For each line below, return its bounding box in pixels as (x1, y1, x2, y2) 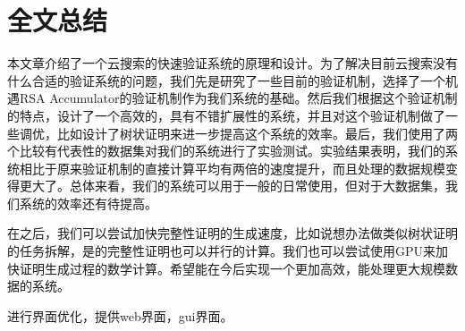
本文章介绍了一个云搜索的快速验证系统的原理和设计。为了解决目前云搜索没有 (7, 54, 458, 72)
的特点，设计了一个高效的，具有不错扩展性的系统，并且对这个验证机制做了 (7, 106, 445, 124)
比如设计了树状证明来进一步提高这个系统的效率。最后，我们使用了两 (56, 123, 458, 142)
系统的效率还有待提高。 (19, 193, 157, 212)
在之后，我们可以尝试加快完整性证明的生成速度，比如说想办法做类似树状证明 (7, 224, 458, 242)
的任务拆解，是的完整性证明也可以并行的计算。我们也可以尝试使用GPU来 (7, 242, 436, 260)
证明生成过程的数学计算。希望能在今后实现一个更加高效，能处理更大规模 (19, 259, 445, 277)
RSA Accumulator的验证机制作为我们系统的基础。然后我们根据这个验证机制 (19, 89, 458, 107)
